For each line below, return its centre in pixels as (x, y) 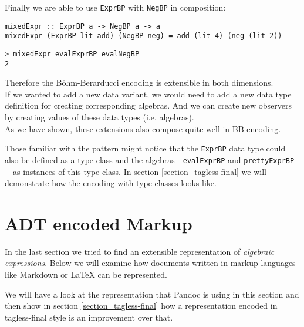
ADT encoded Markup (99, 223)
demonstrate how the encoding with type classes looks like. (111, 183)
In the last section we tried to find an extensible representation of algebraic (140, 251)
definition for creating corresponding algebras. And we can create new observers (148, 105)
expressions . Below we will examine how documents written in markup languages (150, 263)
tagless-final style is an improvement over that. (89, 317)
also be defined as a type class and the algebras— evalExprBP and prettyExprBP (150, 159)
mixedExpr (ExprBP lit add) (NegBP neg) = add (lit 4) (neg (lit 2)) (143, 36)
